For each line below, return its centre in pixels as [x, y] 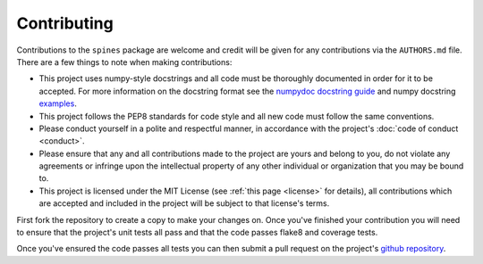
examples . [58, 103]
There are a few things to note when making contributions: [124, 62]
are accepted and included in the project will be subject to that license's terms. [184, 203]
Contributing [65, 23]
